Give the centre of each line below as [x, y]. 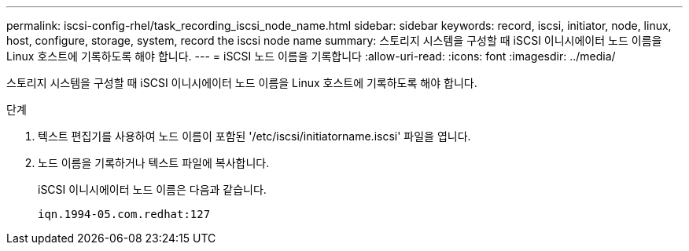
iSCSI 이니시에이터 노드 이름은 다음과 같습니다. [152, 189]
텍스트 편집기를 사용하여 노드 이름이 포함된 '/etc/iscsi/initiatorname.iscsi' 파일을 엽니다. [254, 136]
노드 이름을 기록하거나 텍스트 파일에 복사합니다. [154, 163]
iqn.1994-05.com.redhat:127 [124, 214]
